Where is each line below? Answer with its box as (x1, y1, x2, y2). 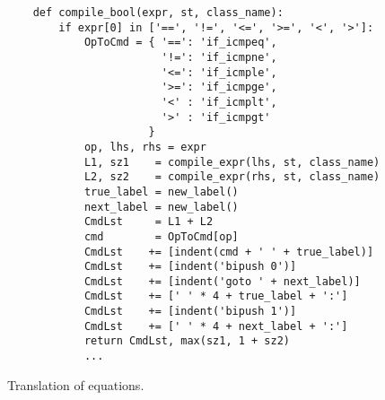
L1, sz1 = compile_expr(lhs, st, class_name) (83, 155, 381, 169)
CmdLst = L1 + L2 (83, 215, 214, 229)
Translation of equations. (7, 375, 144, 394)
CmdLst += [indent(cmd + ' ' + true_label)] (83, 245, 374, 258)
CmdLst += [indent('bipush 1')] (83, 305, 297, 318)
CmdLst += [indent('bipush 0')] (83, 260, 297, 274)
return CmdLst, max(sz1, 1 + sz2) (83, 335, 290, 348)
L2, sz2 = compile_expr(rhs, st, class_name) (83, 170, 381, 184)
